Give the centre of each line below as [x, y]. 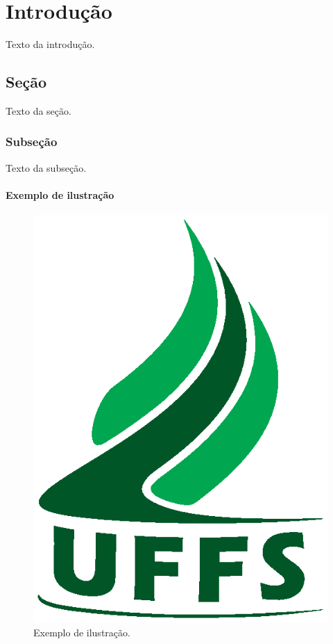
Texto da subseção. [46, 167]
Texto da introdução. [50, 44]
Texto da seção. [39, 110]
